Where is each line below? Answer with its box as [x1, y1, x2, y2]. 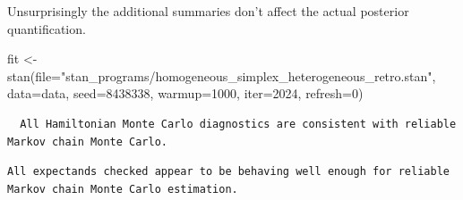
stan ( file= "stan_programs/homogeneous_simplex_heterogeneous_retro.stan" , [7, 66, 436, 85]
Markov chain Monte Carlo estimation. [7, 182, 238, 196]
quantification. [7, 19, 86, 37]
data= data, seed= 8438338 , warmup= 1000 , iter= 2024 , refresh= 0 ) [7, 84, 364, 103]
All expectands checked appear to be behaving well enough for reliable [7, 165, 450, 179]
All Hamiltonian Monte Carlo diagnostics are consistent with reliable [20, 117, 457, 130]
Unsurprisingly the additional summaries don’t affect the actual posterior [7, 2, 409, 20]
